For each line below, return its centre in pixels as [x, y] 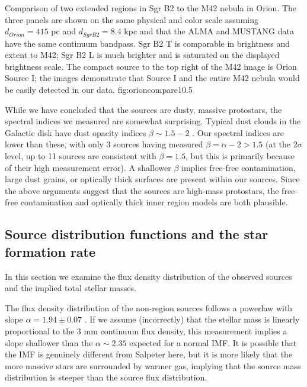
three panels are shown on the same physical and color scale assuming [132, 19]
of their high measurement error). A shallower [88, 167]
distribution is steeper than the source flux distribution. [106, 377]
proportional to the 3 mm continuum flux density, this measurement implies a [146, 330]
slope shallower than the [49, 342]
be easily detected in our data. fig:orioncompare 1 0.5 [99, 90]
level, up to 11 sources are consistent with [81, 155]
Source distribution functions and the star [137, 234]
